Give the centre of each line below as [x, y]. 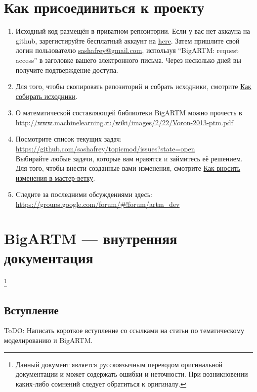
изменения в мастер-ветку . [55, 177]
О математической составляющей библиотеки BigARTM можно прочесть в [129, 113]
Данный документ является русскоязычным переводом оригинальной [119, 364]
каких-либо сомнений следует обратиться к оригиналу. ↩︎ [101, 383]
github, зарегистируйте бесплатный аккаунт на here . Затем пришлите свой [128, 40]
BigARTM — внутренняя [91, 238]
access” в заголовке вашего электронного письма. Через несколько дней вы [128, 60]
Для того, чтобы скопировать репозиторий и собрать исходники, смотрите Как [133, 86]
